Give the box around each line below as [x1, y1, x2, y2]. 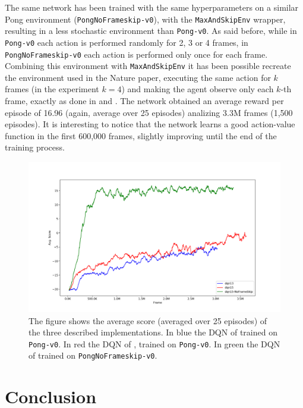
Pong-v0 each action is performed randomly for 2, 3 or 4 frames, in [5, 36, 248, 48]
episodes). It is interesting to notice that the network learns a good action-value [5, 118, 295, 130]
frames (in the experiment [5, 83, 99, 95]
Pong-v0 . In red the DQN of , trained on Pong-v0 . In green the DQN [29, 337, 280, 350]
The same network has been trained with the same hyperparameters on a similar [5, 1, 299, 13]
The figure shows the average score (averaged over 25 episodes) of [29, 314, 267, 327]
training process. [5, 141, 65, 153]
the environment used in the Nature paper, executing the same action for [5, 71, 271, 83]
